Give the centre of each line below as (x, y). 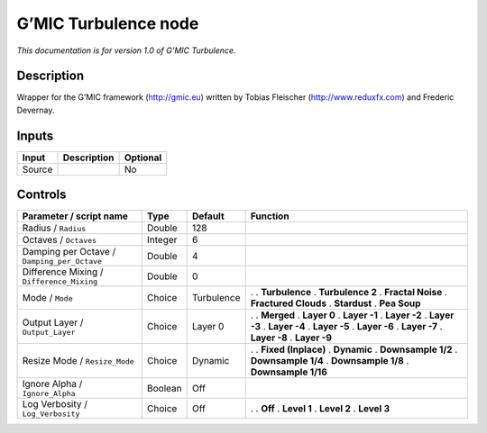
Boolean (165, 388)
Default (208, 216)
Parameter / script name (75, 216)
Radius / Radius (54, 228)
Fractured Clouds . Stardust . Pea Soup (335, 303)
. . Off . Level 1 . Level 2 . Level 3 (320, 408)
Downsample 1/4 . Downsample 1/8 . (330, 361)
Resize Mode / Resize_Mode (78, 361)
